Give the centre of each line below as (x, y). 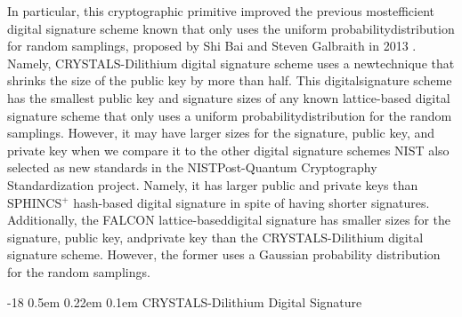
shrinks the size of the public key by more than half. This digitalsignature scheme (230, 80)
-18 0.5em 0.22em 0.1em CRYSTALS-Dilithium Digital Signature (185, 301)
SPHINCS (35, 202)
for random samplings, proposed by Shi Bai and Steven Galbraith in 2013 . (212, 46)
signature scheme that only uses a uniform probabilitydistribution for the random (230, 115)
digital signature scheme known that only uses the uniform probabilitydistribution (231, 28)
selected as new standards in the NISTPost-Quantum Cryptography (192, 167)
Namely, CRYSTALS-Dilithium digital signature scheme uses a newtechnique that (231, 63)
